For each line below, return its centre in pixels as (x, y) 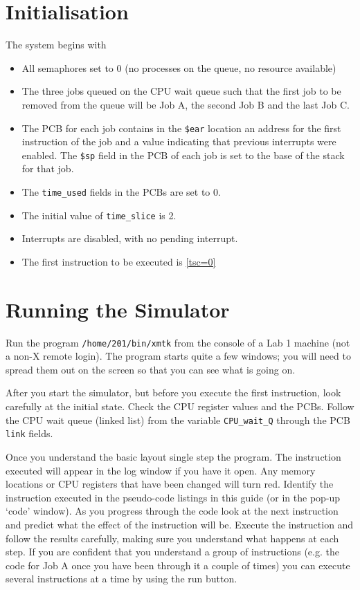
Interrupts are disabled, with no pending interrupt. (130, 238)
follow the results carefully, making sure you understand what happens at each (172, 538)
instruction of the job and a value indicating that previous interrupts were (179, 141)
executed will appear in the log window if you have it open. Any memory (161, 470)
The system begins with (56, 45)
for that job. (48, 168)
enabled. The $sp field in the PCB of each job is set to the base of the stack (183, 155)
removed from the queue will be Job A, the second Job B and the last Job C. (186, 104)
